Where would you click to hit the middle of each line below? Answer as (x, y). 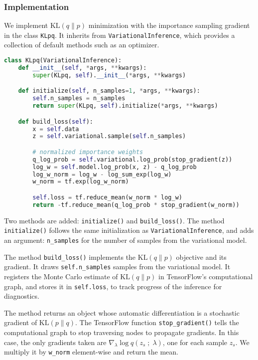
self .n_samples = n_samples (79, 98)
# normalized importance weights (88, 152)
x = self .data (56, 129)
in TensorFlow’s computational (206, 276)
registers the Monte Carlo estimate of (61, 276)
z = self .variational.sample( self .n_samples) (109, 136)
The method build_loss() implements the (70, 257)
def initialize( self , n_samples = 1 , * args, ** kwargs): (109, 91)
